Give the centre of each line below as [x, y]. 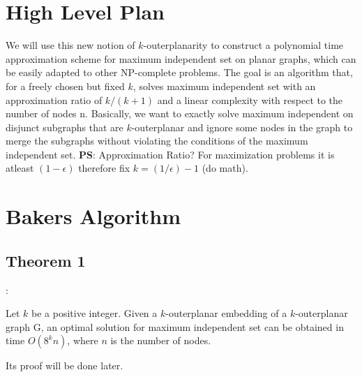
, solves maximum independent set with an [224, 86]
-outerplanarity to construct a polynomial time [243, 45]
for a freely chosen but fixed [65, 86]
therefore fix [104, 168]
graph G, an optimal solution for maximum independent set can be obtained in [175, 326]
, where [83, 340]
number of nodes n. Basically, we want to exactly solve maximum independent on [180, 113]
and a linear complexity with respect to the [250, 99]
